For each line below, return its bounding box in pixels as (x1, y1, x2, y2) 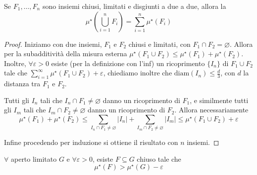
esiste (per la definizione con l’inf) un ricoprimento (51, 58, 205, 68)
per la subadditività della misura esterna (4, 48, 127, 59)
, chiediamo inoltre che (103, 68, 172, 78)
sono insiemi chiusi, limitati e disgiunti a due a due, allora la (42, 1, 226, 11)
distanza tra (4, 78, 41, 89)
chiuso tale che (137, 153, 181, 164)
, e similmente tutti (190, 95, 249, 105)
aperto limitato (10, 153, 57, 164)
